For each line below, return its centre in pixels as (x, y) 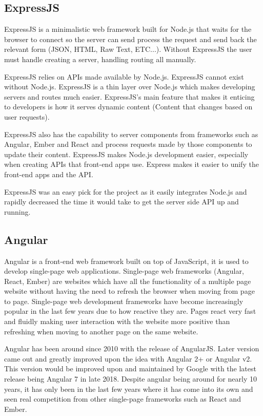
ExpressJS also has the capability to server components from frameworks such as (131, 134)
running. (17, 211)
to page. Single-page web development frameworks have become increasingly (124, 301)
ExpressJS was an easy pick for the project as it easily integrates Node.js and (126, 191)
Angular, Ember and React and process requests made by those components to (128, 144)
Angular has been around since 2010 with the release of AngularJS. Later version (132, 348)
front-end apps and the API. (49, 174)
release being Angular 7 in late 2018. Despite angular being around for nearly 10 (130, 379)
